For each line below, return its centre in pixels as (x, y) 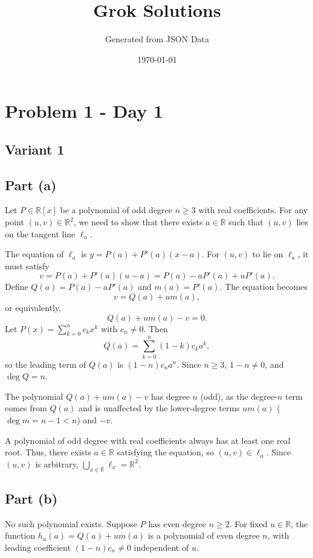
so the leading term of (46, 364)
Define (17, 287)
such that (246, 222)
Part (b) (31, 498)
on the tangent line (40, 233)
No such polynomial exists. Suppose (71, 523)
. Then (156, 328)
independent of (161, 547)
